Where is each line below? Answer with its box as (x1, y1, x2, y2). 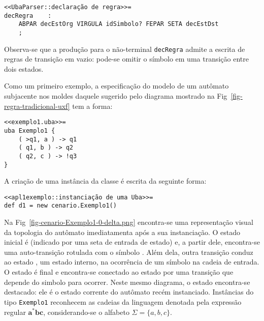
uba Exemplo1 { (4, 127, 55, 134)
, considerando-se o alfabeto (43, 306, 129, 317)
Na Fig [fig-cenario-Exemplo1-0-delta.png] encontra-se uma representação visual (4, 217, 253, 227)
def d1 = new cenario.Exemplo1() (4, 202, 117, 210)
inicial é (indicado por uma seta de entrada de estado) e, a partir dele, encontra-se (4, 237, 260, 247)
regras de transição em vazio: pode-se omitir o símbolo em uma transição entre (4, 53, 249, 64)
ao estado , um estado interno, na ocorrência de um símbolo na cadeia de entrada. (4, 256, 259, 267)
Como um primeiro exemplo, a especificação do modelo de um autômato (4, 80, 229, 91)
